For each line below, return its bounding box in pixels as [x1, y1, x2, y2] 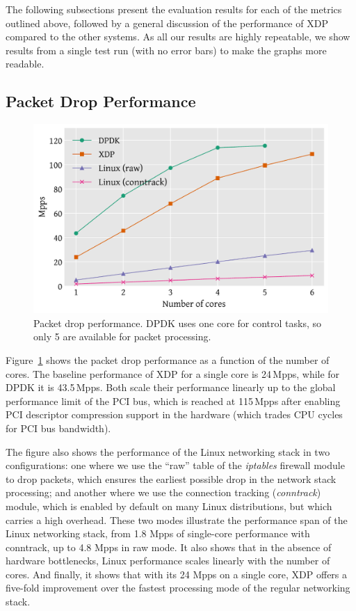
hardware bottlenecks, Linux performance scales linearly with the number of [6, 553, 330, 568]
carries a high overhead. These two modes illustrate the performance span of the [6, 512, 348, 527]
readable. [6, 56, 44, 71]
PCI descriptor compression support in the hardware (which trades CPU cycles [6, 407, 343, 422]
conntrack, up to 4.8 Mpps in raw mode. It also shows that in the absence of [6, 539, 332, 554]
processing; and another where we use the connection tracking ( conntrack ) [6, 485, 321, 500]
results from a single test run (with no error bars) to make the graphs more [6, 42, 327, 57]
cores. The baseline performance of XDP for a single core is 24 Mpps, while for [6, 366, 340, 381]
